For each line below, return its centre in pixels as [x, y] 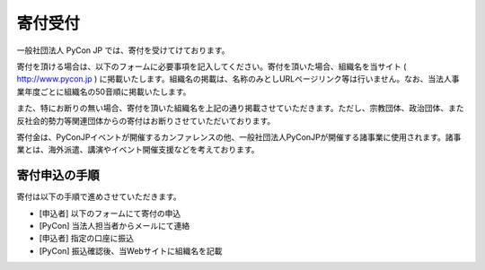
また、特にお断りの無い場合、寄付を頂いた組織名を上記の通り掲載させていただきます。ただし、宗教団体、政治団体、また [240, 109]
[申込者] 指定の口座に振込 [87, 239]
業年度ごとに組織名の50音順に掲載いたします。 [104, 91]
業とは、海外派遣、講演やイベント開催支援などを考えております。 [138, 150]
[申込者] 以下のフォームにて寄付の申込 [110, 213]
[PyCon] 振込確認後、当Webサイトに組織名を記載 [131, 250]
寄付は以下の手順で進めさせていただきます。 [99, 196]
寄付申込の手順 [58, 175]
